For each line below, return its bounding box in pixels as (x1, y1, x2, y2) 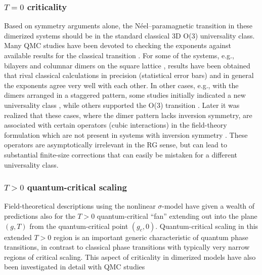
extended (4, 231, 32, 242)
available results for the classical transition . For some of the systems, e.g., (4, 50, 234, 60)
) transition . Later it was (160, 99, 240, 110)
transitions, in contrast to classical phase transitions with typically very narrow (4, 242, 250, 252)
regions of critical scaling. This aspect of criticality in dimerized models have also (4, 251, 256, 262)
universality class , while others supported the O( (4, 99, 157, 110)
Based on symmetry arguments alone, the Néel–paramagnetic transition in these (4, 20, 253, 31)
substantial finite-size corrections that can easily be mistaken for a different (4, 149, 238, 160)
